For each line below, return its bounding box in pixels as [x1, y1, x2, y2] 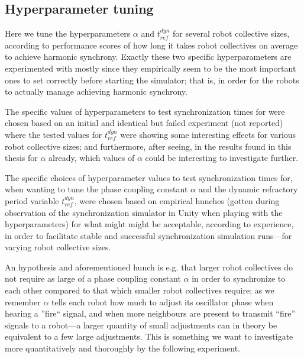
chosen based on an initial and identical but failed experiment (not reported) [5, 117, 283, 129]
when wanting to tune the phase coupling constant [5, 183, 188, 195]
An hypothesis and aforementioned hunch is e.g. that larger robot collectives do [5, 260, 293, 273]
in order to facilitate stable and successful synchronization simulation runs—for [5, 229, 292, 241]
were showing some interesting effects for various [120, 128, 296, 140]
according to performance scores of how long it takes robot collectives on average [5, 38, 298, 51]
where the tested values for [5, 128, 102, 140]
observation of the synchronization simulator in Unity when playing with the [5, 206, 283, 218]
